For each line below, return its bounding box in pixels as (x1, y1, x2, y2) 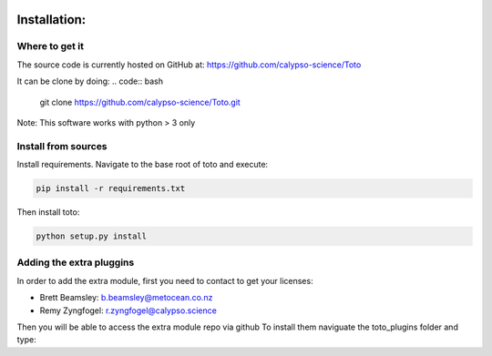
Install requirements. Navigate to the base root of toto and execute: (16, 159, 269, 170)
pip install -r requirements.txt (36, 183, 186, 194)
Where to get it (16, 40, 84, 53)
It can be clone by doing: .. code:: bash (16, 76, 164, 86)
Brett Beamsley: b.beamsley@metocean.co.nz (39, 292, 213, 303)
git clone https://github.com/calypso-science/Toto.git (39, 97, 241, 107)
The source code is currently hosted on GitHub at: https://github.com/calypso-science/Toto (16, 59, 362, 70)
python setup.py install (36, 231, 148, 241)
